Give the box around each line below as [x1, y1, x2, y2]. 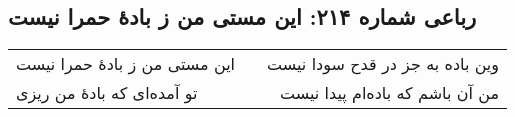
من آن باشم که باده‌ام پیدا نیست [279, 81, 500, 105]
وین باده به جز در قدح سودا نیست [267, 52, 500, 76]
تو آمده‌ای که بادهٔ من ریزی [16, 81, 198, 105]
